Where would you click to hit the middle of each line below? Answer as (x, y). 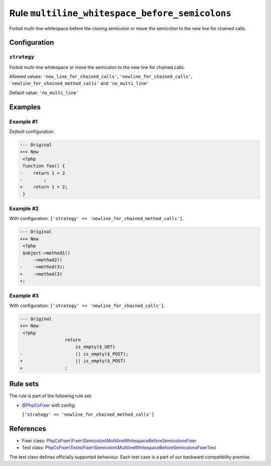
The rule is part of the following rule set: (51, 396)
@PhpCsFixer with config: (49, 405)
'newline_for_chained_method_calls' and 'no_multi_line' (79, 83)
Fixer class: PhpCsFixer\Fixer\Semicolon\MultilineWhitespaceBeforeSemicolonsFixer (109, 440)
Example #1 (23, 121)
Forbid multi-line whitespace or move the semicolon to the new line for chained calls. (97, 67)
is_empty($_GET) (95, 347)
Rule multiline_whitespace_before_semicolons (120, 13)
